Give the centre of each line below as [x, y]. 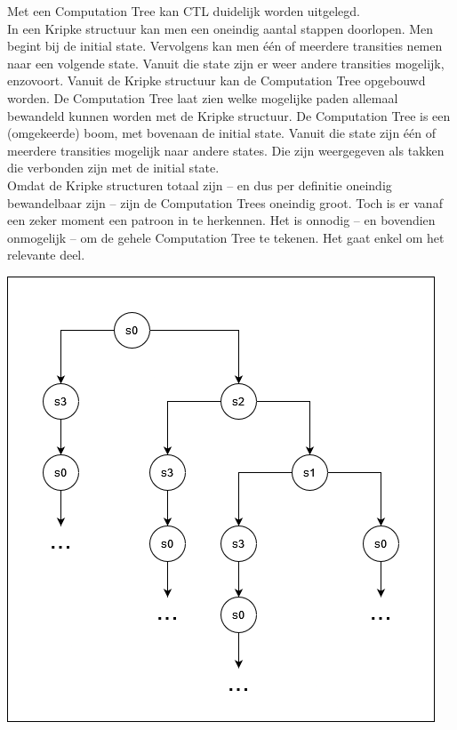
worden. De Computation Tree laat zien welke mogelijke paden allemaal [203, 97]
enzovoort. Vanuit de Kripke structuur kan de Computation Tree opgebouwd [216, 80]
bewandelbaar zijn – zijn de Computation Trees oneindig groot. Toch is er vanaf [225, 202]
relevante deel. [46, 255]
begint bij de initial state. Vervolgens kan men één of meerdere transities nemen [225, 46]
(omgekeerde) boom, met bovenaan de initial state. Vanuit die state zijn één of [222, 133]
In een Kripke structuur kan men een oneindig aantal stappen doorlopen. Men [220, 28]
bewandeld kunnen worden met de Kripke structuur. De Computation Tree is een [229, 115]
